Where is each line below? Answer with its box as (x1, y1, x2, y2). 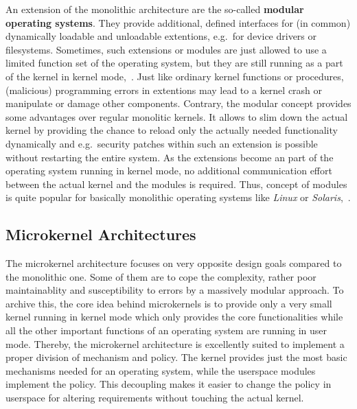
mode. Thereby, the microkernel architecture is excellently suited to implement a (5, 336, 345, 351)
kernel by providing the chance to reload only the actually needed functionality (5, 123, 338, 137)
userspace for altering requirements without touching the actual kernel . (5, 390, 304, 405)
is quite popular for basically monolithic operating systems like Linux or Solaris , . (5, 190, 351, 204)
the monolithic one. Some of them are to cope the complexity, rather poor (5, 269, 316, 283)
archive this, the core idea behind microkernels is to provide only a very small (5, 296, 332, 310)
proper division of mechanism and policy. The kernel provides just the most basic (5, 350, 347, 364)
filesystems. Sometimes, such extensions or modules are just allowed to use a (5, 42, 327, 56)
